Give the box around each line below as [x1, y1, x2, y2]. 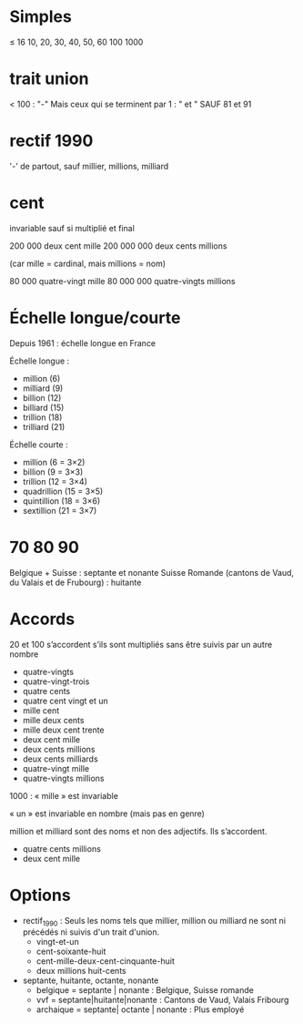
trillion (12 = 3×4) [22, 476, 88, 486]
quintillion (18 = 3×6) [22, 495, 101, 507]
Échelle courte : [9, 439, 68, 450]
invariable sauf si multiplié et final [9, 222, 135, 233]
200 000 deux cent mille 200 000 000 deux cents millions [9, 240, 227, 251]
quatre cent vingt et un [22, 695, 109, 706]
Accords [9, 609, 76, 630]
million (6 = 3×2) [22, 456, 86, 467]
